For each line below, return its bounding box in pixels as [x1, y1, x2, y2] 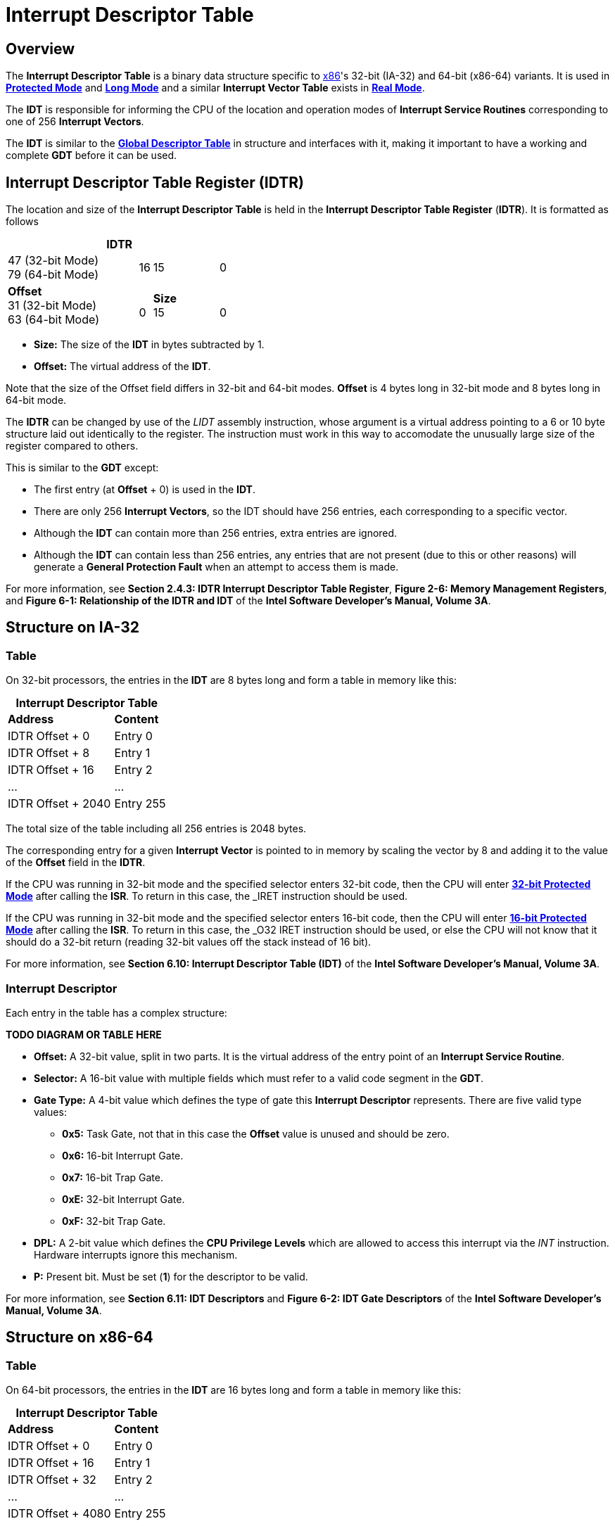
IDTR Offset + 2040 [8, 796, 111, 811]
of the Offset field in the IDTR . [6, 856, 146, 869]
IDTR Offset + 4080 [8, 1506, 111, 1521]
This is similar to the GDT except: [6, 462, 159, 474]
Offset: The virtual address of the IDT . [34, 360, 211, 373]
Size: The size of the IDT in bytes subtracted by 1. [34, 338, 265, 351]
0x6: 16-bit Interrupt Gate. [62, 1149, 184, 1162]
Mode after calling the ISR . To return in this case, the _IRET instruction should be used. [6, 890, 408, 903]
